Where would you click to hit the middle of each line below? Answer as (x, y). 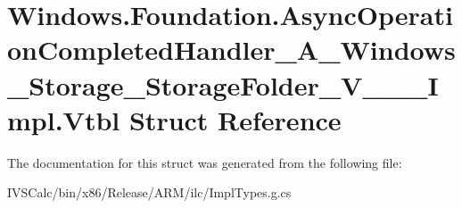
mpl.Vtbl (64, 119)
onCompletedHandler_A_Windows (231, 50)
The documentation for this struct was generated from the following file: (205, 162)
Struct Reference (235, 119)
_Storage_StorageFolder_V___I (223, 84)
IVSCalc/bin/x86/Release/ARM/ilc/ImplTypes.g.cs (149, 192)
